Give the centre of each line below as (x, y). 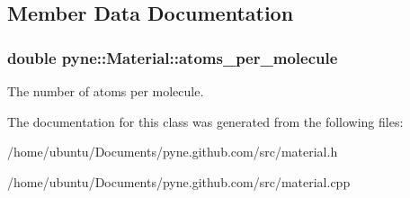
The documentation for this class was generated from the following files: (205, 121)
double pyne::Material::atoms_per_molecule (173, 57)
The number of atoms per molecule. (106, 91)
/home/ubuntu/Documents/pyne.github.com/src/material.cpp (179, 181)
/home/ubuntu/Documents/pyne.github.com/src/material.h (173, 152)
